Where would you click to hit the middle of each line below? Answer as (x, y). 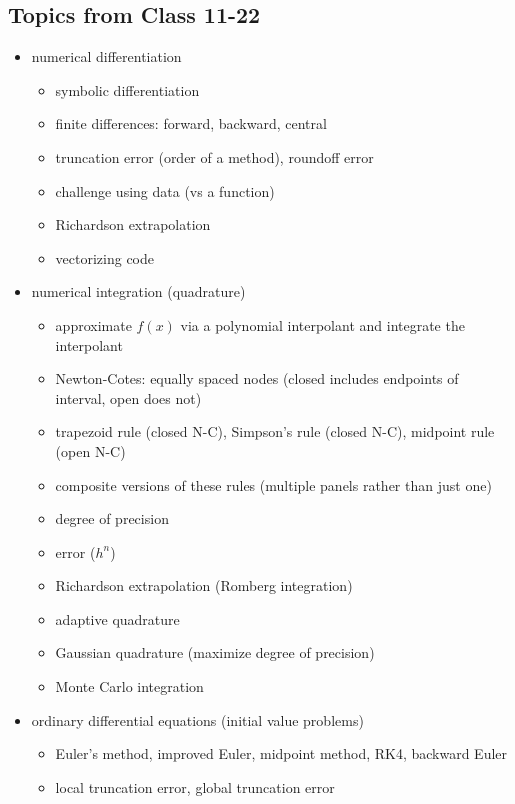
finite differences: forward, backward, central (191, 123)
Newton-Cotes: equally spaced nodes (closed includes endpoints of (257, 378)
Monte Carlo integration (129, 686)
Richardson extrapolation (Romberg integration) (204, 585)
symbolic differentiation (127, 89)
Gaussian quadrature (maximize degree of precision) (215, 652)
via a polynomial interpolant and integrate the (322, 324)
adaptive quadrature (117, 618)
